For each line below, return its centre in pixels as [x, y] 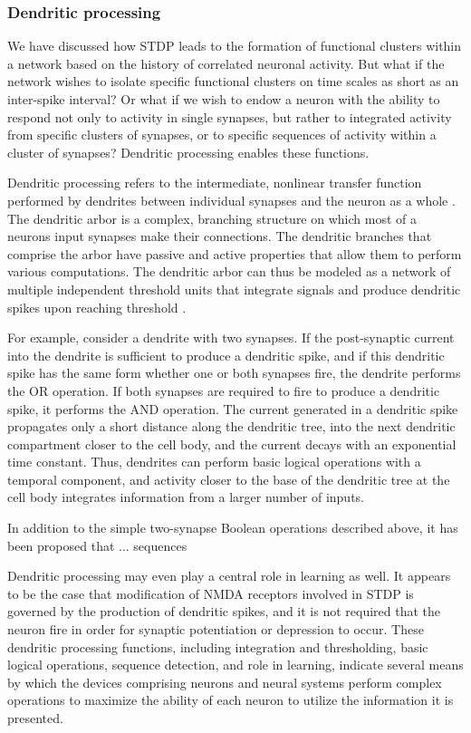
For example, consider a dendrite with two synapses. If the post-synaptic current [231, 338]
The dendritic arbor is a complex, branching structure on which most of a [212, 218]
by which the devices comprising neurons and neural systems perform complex [225, 682]
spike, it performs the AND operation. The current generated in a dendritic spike [233, 408]
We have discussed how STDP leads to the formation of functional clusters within [235, 46]
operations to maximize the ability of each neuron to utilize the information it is [231, 700]
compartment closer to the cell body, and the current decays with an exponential [232, 444]
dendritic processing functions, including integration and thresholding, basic [218, 646]
